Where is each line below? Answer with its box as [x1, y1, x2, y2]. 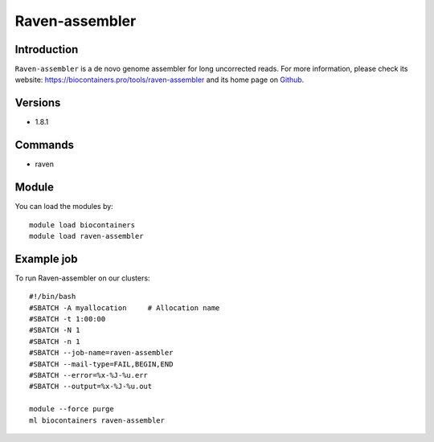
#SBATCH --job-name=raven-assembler [29, 348, 174, 358]
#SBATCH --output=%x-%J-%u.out [29, 382, 153, 391]
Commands [14, 138, 75, 152]
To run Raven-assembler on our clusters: [14, 273, 150, 283]
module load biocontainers [29, 220, 136, 229]
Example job [14, 252, 78, 265]
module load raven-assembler [29, 231, 144, 240]
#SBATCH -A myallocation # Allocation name [29, 303, 220, 313]
